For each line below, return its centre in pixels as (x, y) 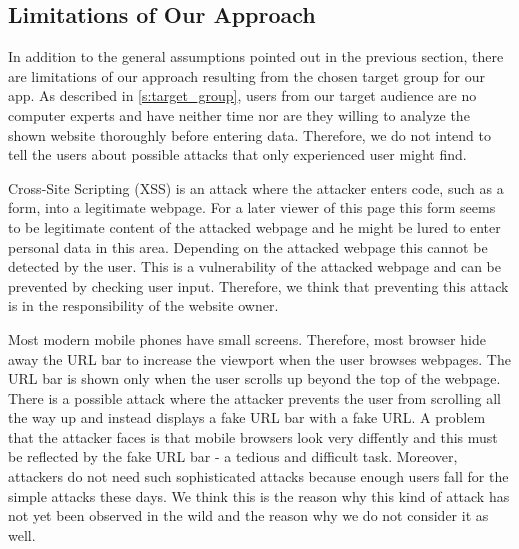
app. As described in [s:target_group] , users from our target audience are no (242, 95)
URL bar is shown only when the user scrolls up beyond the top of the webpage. (254, 378)
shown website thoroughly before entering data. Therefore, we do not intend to (249, 134)
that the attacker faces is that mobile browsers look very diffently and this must (253, 436)
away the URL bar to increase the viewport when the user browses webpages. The (259, 358)
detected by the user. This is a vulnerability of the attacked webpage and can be (255, 266)
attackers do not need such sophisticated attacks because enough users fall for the (258, 476)
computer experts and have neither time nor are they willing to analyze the (239, 114)
